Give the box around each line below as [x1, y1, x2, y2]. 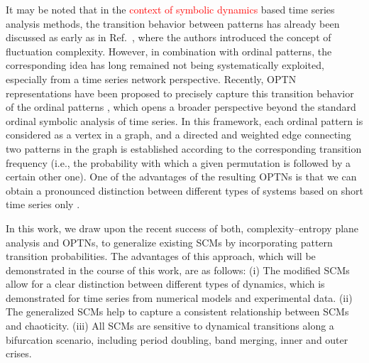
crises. [6, 346, 32, 361]
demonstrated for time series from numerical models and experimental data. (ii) [6, 290, 353, 305]
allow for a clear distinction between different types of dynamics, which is [6, 276, 325, 291]
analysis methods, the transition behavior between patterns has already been [6, 16, 340, 31]
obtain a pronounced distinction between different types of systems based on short [6, 183, 363, 197]
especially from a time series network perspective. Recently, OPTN [6, 71, 297, 86]
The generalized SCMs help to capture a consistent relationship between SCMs [6, 304, 349, 319]
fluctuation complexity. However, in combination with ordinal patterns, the [6, 43, 332, 58]
